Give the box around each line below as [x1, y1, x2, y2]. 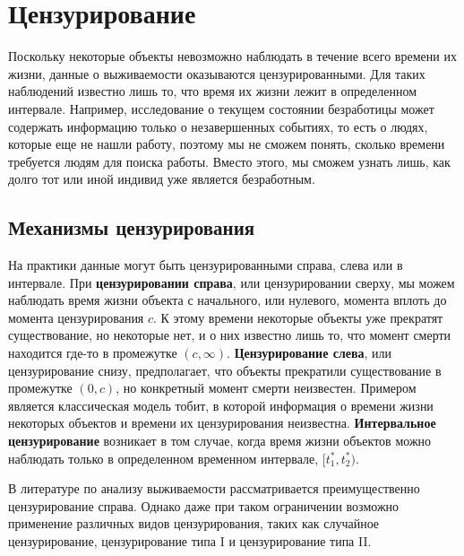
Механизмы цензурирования [8, 213, 255, 241]
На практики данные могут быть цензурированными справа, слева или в [8, 256, 403, 274]
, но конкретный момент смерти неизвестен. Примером [116, 378, 417, 397]
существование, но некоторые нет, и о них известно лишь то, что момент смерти [8, 326, 451, 344]
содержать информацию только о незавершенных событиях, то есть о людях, [8, 117, 428, 135]
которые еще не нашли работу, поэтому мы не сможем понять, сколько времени [8, 135, 445, 153]
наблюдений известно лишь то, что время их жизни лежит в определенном [8, 82, 417, 100]
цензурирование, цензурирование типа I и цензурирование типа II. [8, 531, 372, 550]
